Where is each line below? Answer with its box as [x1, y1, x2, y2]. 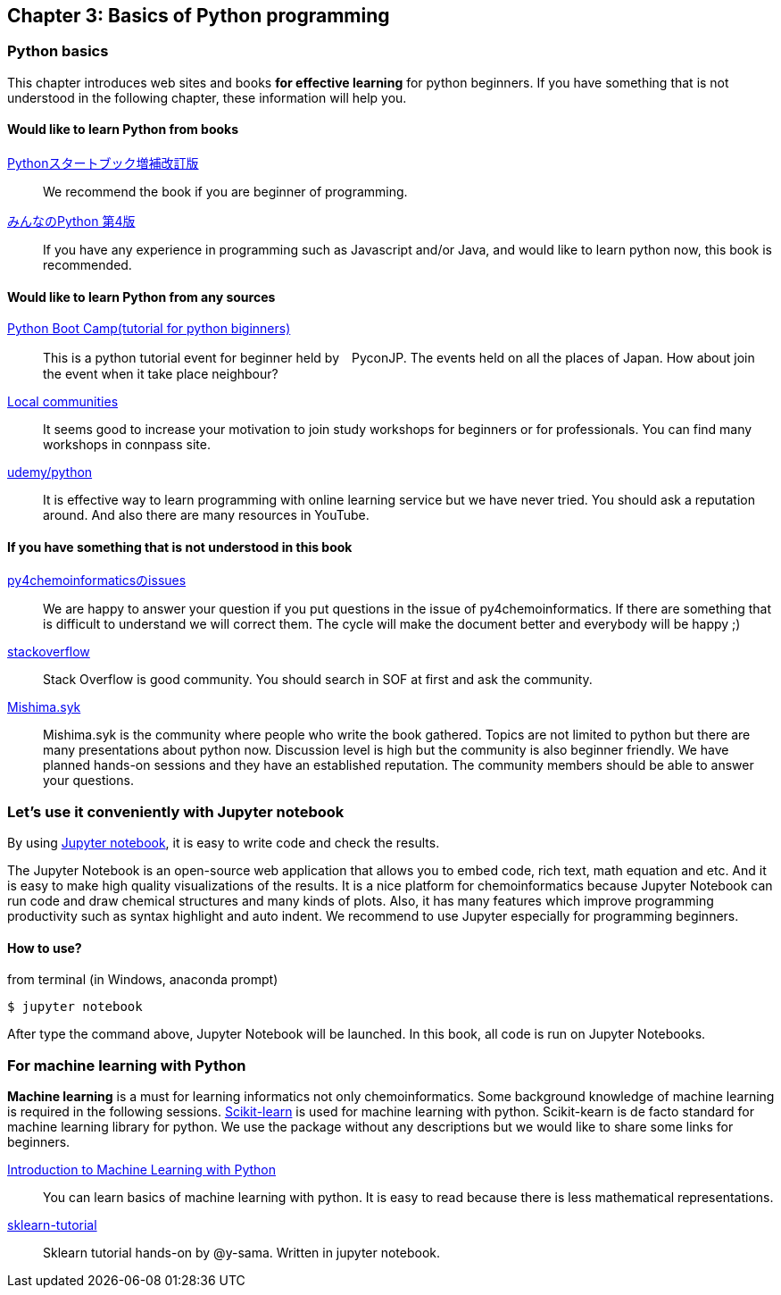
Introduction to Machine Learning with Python [7, 1162, 276, 1178]
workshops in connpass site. [43, 437, 211, 453]
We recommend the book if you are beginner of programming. [43, 184, 408, 200]
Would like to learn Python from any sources [7, 288, 276, 305]
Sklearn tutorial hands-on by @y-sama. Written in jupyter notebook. [43, 1245, 441, 1261]
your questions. [43, 773, 134, 789]
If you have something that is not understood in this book [7, 539, 353, 555]
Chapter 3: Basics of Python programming [7, 4, 390, 27]
